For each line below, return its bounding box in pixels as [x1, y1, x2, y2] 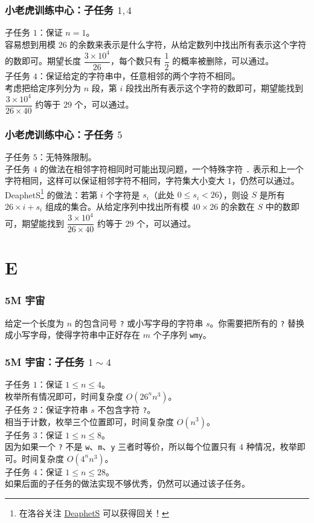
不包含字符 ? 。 [97, 403, 156, 415]
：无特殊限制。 [37, 150, 97, 163]
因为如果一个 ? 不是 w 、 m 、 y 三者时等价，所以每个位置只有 [5, 440, 237, 453]
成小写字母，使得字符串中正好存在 [5, 328, 140, 341]
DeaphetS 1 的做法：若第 [5, 186, 98, 201]
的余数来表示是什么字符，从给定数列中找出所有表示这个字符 [69, 37, 307, 50]
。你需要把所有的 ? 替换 [210, 316, 304, 329]
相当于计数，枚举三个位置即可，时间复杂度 [5, 415, 174, 427]
